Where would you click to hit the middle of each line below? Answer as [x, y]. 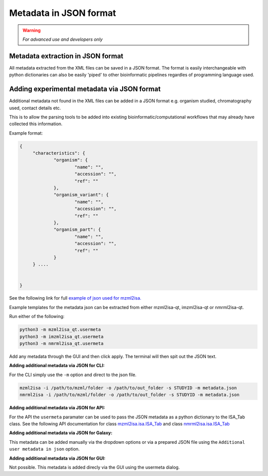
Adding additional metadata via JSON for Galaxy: [61, 433]
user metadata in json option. [44, 449]
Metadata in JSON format [63, 13]
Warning [32, 30]
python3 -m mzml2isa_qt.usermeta [60, 330]
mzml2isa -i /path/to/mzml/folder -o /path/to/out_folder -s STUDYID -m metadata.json [128, 388]
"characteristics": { [59, 153]
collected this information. [36, 124]
